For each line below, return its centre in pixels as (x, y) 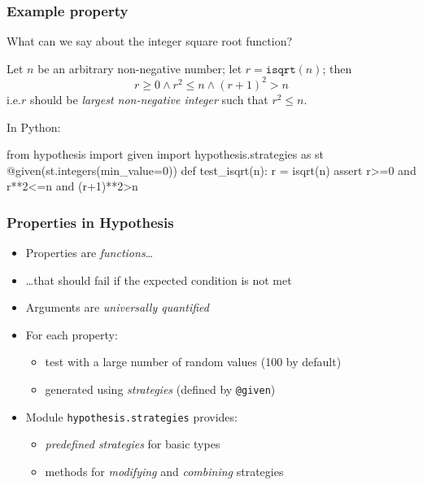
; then (337, 68)
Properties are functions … (89, 253)
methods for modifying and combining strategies (164, 471)
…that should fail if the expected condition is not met (159, 280)
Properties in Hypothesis (90, 222)
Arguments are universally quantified (117, 307)
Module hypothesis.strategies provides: (131, 416)
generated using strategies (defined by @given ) (160, 389)
